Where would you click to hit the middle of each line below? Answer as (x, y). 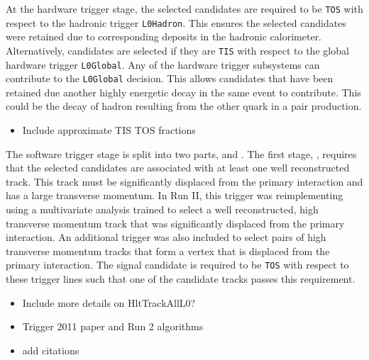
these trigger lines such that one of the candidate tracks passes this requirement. (181, 279)
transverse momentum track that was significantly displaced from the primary (175, 223)
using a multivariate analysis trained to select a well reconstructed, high (162, 209)
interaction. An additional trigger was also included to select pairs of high (166, 237)
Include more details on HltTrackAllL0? (109, 302)
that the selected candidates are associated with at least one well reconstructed (178, 168)
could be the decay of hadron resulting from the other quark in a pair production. (184, 106)
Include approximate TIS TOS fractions (109, 130)
